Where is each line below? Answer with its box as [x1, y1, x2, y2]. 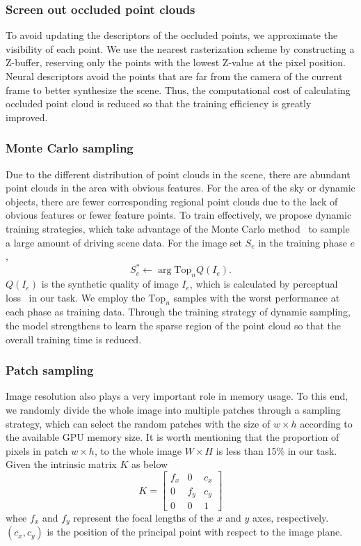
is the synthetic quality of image [41, 276, 179, 291]
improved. [6, 109, 48, 124]
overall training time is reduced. [6, 331, 142, 346]
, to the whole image [94, 443, 182, 458]
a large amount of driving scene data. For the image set [6, 235, 242, 249]
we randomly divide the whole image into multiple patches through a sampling [6, 403, 341, 417]
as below [131, 457, 168, 471]
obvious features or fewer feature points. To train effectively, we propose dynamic [6, 208, 352, 222]
